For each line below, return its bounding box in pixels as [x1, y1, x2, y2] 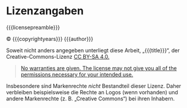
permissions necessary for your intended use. [20, 71, 134, 78]
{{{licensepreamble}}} [6, 24, 61, 31]
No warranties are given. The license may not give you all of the [20, 64, 177, 72]
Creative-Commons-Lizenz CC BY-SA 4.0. [6, 53, 110, 60]
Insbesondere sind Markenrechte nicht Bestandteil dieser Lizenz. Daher [6, 82, 182, 90]
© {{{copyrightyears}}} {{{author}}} [6, 35, 94, 42]
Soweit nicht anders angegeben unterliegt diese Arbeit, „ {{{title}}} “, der [6, 46, 180, 54]
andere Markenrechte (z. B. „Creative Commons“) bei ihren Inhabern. [6, 95, 175, 102]
